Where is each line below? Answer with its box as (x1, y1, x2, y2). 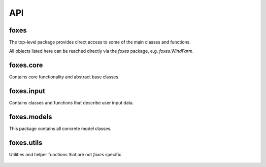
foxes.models (9, 113, 52, 121)
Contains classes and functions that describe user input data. (9, 100, 134, 106)
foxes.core (9, 61, 43, 69)
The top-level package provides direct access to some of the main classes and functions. (9, 39, 191, 45)
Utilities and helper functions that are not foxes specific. (9, 152, 123, 158)
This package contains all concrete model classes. (9, 126, 112, 132)
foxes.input (9, 87, 45, 96)
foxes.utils (9, 138, 43, 147)
